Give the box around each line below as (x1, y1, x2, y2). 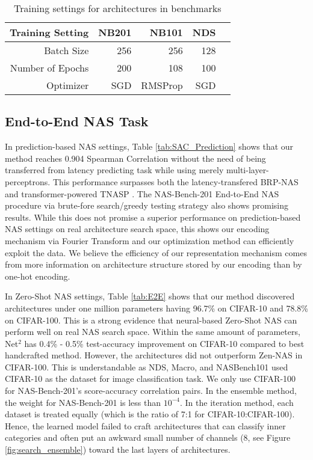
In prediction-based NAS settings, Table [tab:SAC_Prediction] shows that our (5, 140, 294, 153)
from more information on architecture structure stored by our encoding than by (5, 258, 302, 271)
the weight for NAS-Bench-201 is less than (5, 396, 161, 408)
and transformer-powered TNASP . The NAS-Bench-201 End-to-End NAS (5, 187, 279, 200)
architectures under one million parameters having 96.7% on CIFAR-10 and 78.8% (5, 301, 308, 314)
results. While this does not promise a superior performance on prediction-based (5, 210, 301, 223)
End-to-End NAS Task (5, 112, 149, 130)
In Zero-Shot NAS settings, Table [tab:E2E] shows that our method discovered (5, 290, 295, 302)
